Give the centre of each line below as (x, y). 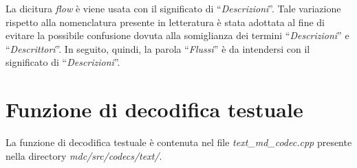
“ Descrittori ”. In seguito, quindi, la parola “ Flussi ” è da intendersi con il (158, 48)
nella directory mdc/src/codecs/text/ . (84, 155)
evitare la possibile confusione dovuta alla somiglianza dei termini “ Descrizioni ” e (177, 35)
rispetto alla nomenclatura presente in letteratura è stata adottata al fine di (165, 22)
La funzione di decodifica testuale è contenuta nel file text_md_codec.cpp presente (179, 142)
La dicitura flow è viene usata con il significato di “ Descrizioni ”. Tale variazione (173, 8)
